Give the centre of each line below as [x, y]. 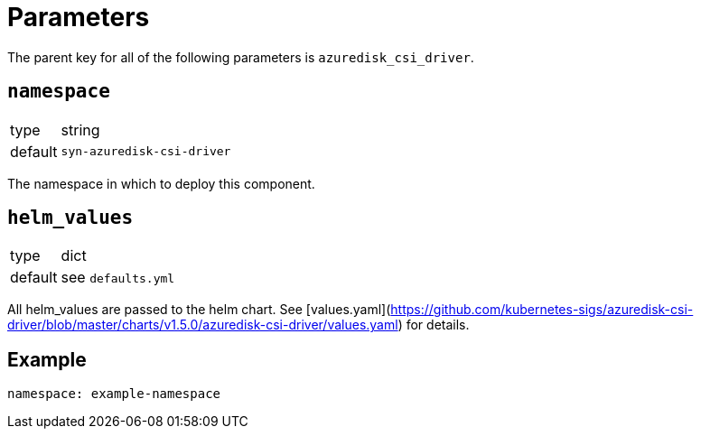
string [80, 130]
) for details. [434, 325]
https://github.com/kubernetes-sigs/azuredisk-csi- [542, 310]
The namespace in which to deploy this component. [161, 183]
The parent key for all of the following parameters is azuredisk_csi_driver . [241, 57]
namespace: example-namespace [114, 394]
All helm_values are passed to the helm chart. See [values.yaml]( [199, 310]
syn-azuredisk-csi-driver [146, 152]
